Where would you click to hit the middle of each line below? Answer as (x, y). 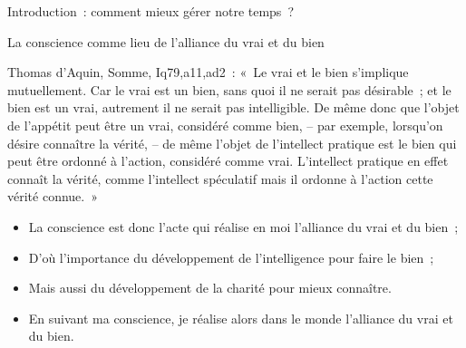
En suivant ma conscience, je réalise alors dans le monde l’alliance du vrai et (241, 318)
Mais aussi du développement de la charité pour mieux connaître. (210, 288)
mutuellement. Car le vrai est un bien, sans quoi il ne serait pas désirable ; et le (229, 89)
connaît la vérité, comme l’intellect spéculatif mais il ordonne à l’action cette (220, 178)
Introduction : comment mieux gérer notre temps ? (150, 11)
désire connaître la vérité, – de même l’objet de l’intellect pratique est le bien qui (232, 143)
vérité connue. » (53, 196)
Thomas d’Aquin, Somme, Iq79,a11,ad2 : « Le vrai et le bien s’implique (208, 72)
